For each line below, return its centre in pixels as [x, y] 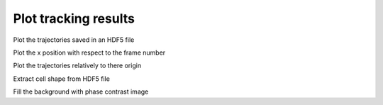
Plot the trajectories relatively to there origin [77, 66]
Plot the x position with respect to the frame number [89, 52]
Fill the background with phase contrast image [81, 92]
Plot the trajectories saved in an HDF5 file [74, 40]
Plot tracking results [74, 18]
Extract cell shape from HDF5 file [61, 79]
